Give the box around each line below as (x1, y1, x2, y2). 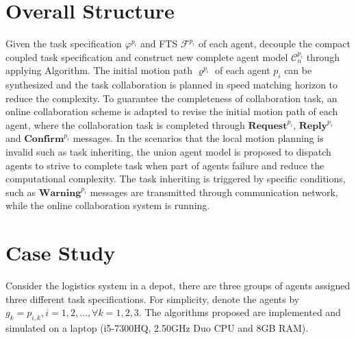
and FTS (140, 36, 178, 51)
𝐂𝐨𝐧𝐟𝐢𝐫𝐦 (24, 134, 64, 145)
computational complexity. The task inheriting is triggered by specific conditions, (5, 171, 346, 186)
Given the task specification (5, 36, 122, 51)
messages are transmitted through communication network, (90, 184, 338, 199)
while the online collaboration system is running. (5, 198, 210, 212)
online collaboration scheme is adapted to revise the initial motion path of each (5, 104, 338, 119)
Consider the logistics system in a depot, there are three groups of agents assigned (5, 278, 351, 293)
